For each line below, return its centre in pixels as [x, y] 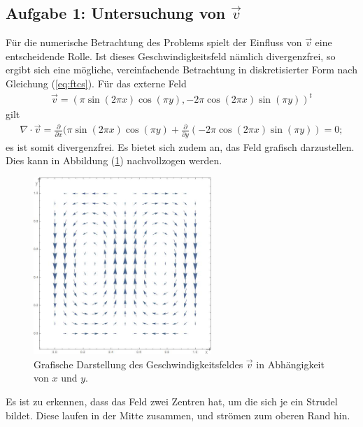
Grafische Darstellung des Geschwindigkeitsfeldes [138, 364]
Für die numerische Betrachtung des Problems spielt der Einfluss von [154, 42]
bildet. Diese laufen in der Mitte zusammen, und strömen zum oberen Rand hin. [178, 415]
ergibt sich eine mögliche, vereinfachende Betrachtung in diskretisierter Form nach [181, 70]
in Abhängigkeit [290, 364]
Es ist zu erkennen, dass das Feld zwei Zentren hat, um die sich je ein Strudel [172, 401]
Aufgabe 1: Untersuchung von [116, 13]
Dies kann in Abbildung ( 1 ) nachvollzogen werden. [114, 160]
